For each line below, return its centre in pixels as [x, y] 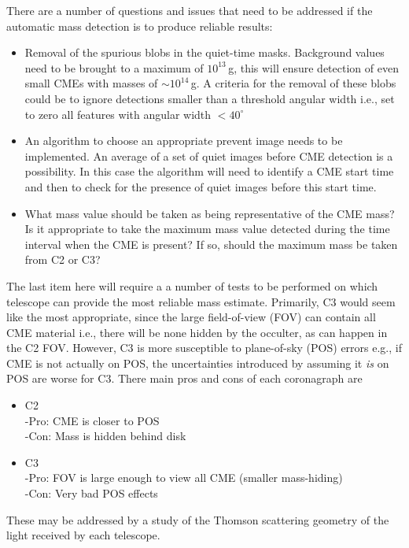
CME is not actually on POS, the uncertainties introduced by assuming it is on [198, 363]
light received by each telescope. [83, 535]
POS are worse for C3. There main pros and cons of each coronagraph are [184, 378]
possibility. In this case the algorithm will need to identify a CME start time [209, 171]
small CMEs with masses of [91, 83]
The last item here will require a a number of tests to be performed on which [192, 285]
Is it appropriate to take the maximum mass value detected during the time [207, 229]
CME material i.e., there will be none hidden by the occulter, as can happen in [197, 332]
